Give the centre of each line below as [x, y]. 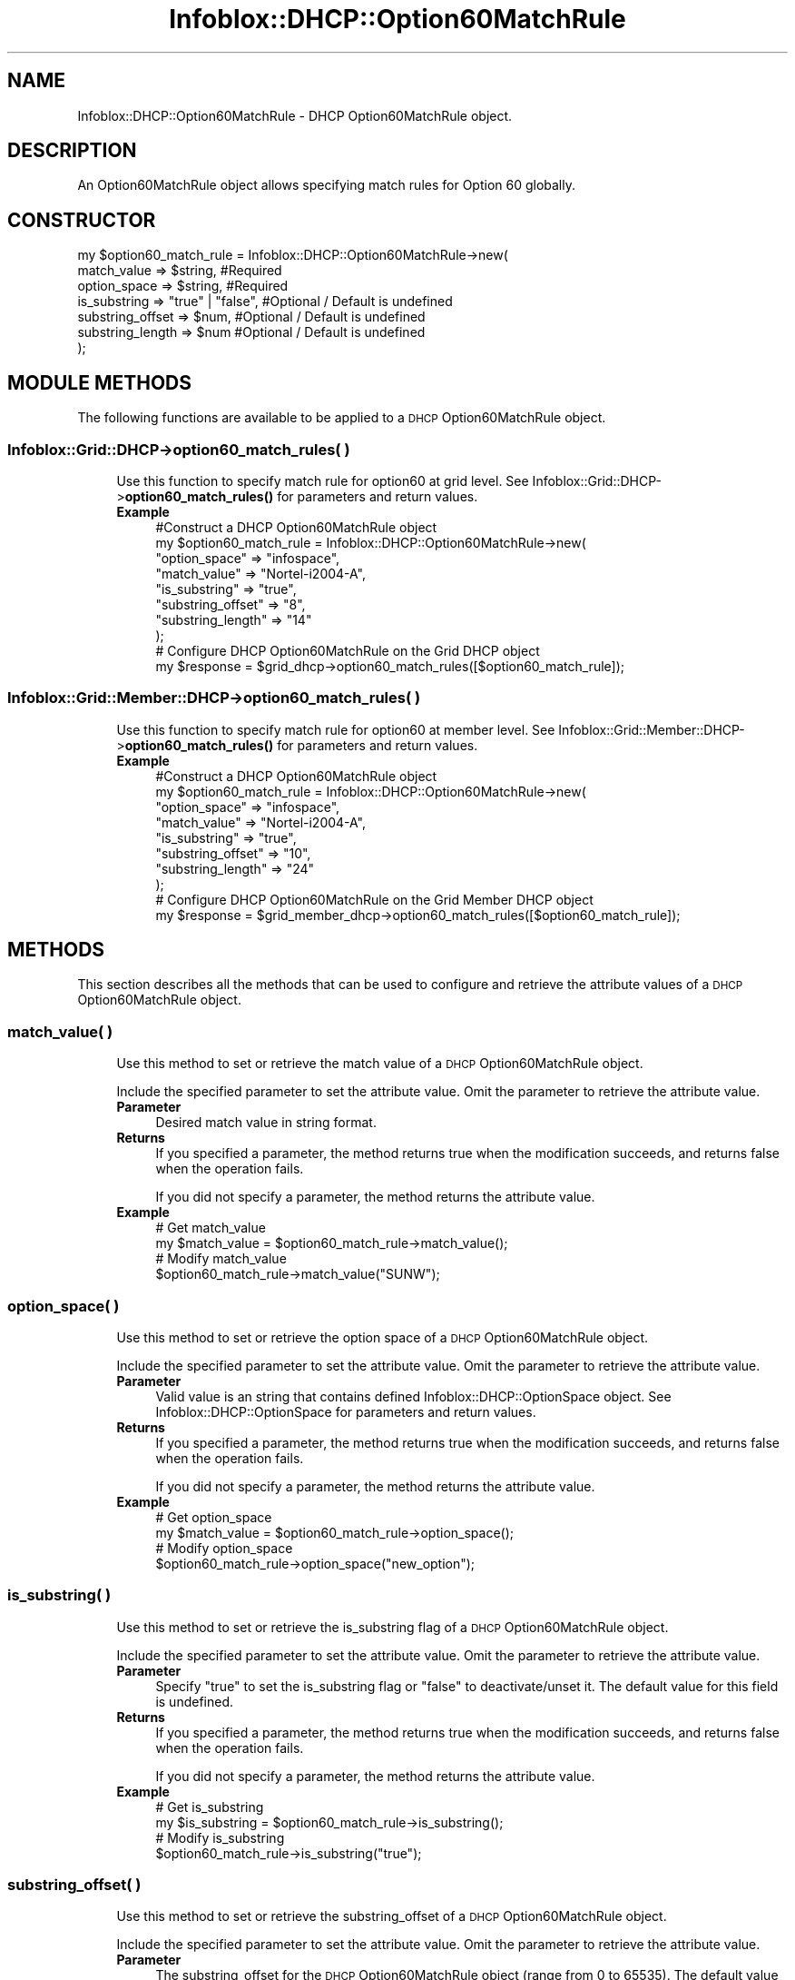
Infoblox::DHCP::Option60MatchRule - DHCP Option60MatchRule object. [295, 115]
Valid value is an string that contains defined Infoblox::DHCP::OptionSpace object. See [413, 1396]
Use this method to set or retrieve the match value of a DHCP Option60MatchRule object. [380, 1064]
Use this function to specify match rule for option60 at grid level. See [323, 480]
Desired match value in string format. [266, 1123]
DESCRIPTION [72, 151]
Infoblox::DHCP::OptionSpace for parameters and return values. [346, 1411]
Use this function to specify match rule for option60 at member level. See [336, 729]
